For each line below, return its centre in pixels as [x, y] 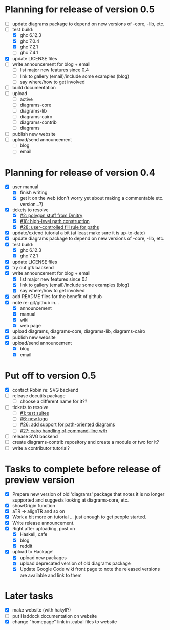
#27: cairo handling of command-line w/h [63, 431]
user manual [25, 187]
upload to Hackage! [33, 552]
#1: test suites [34, 413]
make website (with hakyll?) [41, 610]
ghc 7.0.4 [29, 41]
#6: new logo [34, 419]
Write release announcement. [43, 523]
